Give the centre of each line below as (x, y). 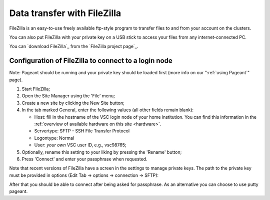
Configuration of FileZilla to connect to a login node (91, 61)
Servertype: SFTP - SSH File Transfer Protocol (82, 131)
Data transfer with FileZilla (65, 13)
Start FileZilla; (36, 89)
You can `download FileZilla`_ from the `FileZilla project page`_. (74, 46)
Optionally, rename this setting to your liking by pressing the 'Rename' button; (102, 152)
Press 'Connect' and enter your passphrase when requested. (84, 159)
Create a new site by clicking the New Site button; (73, 103)
